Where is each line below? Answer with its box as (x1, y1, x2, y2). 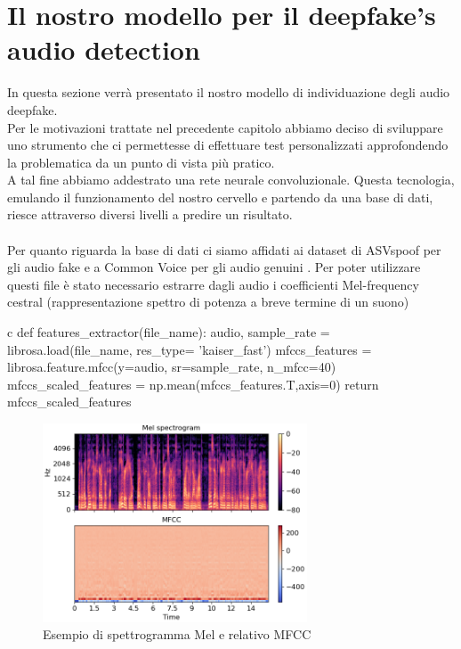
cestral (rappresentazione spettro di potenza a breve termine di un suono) (7, 292, 409, 311)
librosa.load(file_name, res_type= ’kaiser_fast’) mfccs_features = (7, 340, 372, 358)
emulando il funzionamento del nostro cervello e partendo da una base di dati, (7, 187, 433, 206)
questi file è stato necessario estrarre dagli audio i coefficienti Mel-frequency (7, 275, 419, 293)
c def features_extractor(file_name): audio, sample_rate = (7, 323, 330, 341)
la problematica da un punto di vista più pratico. (7, 152, 275, 171)
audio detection (7, 31, 200, 68)
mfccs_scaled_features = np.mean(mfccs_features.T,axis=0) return (7, 374, 379, 393)
